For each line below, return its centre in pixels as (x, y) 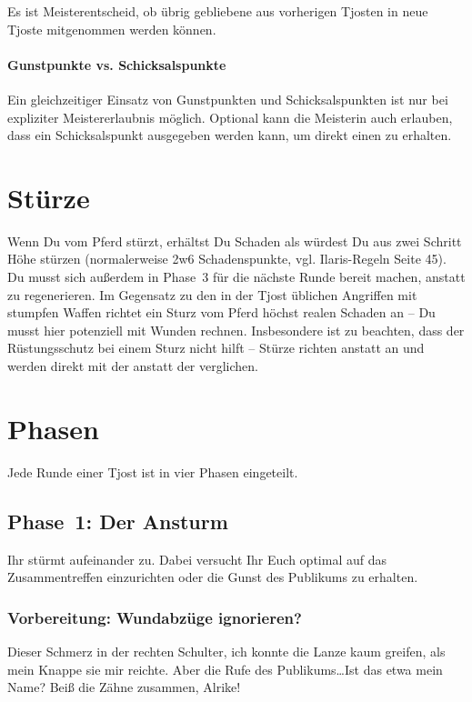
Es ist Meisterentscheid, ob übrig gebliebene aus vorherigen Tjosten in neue (218, 11)
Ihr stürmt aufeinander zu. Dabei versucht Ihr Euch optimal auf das (197, 559)
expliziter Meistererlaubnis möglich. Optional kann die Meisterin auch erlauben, (230, 117)
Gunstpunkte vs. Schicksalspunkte (117, 64)
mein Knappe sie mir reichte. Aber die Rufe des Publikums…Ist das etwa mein (225, 669)
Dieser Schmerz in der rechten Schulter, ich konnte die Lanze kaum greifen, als (226, 651)
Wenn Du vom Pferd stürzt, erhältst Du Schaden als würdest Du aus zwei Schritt (235, 241)
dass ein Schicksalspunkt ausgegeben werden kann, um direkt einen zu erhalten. (230, 135)
